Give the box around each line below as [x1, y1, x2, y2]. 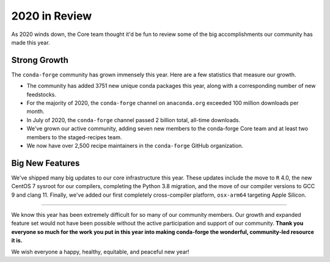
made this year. [11, 38, 50, 46]
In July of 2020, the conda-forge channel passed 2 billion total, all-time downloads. [26, 116, 241, 123]
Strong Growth [11, 55, 68, 65]
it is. [11, 237, 23, 244]
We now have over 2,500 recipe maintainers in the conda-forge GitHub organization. [26, 142, 244, 149]
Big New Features [11, 158, 80, 168]
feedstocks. [26, 90, 56, 98]
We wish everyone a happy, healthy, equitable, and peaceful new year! [11, 248, 189, 255]
